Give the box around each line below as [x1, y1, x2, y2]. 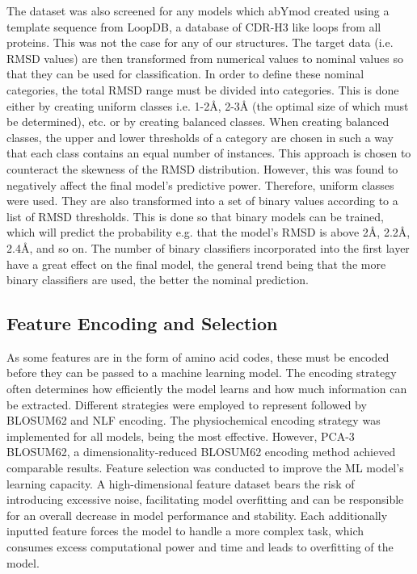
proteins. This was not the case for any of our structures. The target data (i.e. [6, 34, 394, 51]
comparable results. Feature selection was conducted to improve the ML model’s [6, 459, 404, 476]
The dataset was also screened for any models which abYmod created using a [6, 2, 390, 19]
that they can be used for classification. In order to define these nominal [6, 65, 364, 82]
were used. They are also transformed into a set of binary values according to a [6, 192, 398, 209]
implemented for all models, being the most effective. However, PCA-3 [6, 427, 355, 444]
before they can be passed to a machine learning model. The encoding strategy [6, 364, 397, 381]
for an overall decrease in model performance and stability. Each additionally [6, 506, 388, 523]
